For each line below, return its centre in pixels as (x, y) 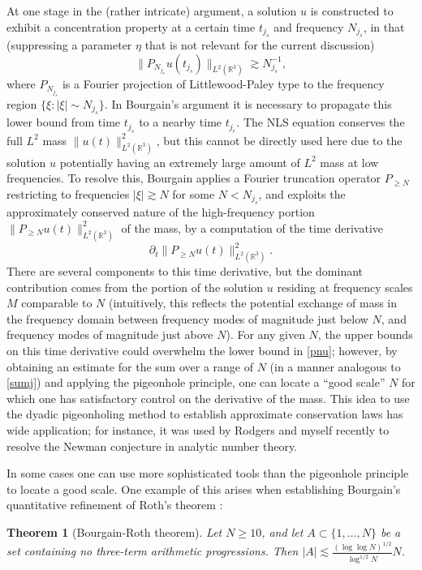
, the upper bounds (365, 334)
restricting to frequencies (68, 193)
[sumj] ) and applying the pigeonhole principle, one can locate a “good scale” (196, 382)
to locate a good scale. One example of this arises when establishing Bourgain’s (204, 489)
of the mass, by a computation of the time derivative (252, 227)
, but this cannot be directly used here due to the (279, 140)
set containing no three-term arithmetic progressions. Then (153, 551)
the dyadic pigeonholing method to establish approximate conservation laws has (205, 414)
